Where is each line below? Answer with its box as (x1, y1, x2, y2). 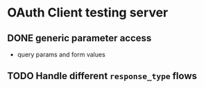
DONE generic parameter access (7, 32, 152, 44)
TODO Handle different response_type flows (7, 70, 198, 82)
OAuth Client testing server (7, 5, 169, 21)
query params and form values (17, 50, 105, 58)
